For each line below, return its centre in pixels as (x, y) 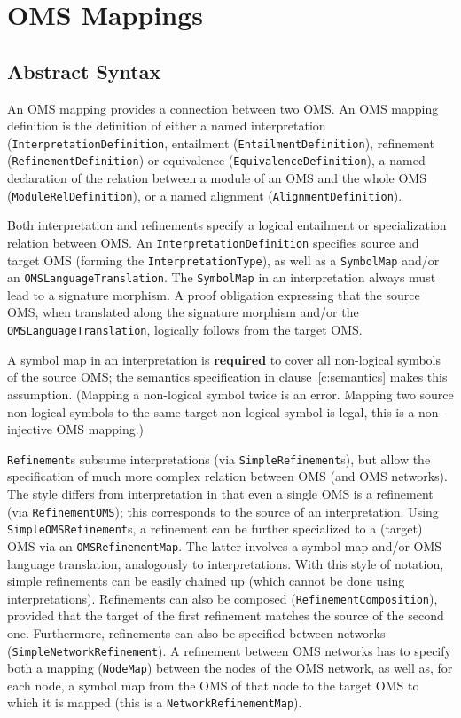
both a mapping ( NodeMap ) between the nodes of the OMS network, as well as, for (230, 668)
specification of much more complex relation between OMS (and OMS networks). (227, 476)
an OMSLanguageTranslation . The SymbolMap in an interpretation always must (222, 277)
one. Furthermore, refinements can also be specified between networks (196, 632)
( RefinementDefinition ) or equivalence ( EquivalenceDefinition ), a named (216, 160)
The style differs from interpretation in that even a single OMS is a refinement (220, 493)
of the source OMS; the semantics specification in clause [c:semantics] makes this (227, 377)
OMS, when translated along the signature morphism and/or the (183, 312)
